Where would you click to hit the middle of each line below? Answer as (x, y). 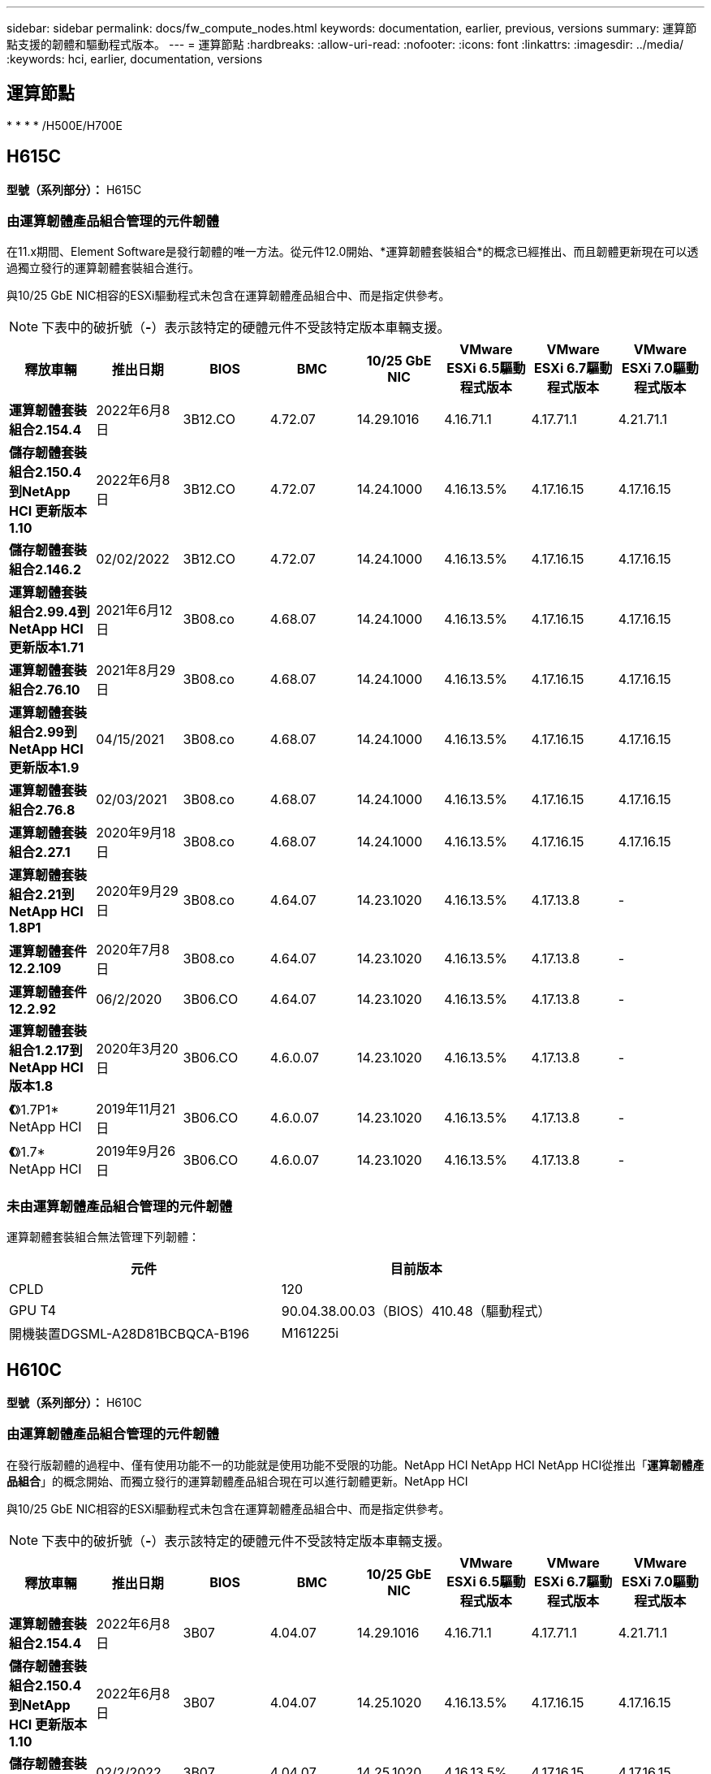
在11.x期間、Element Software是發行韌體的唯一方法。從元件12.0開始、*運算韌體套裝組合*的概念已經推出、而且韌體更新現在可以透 (353, 252)
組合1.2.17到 (46, 1051)
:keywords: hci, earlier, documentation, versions (135, 59)
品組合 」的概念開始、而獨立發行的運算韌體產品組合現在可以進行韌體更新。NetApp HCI (237, 1481)
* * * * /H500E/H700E (65, 125)
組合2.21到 (42, 895)
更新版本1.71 (47, 648)
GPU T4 (33, 1311)
